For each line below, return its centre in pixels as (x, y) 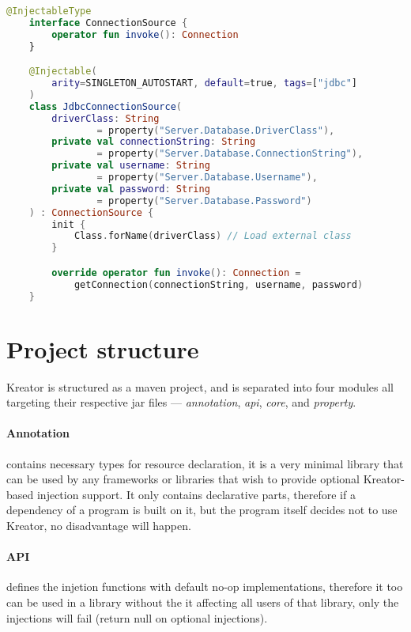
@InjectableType (49, 11)
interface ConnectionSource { (108, 23)
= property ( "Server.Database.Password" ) (204, 201)
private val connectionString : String (154, 142)
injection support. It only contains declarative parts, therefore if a (196, 494)
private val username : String (131, 166)
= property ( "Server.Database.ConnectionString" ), (230, 154)
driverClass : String (106, 118)
